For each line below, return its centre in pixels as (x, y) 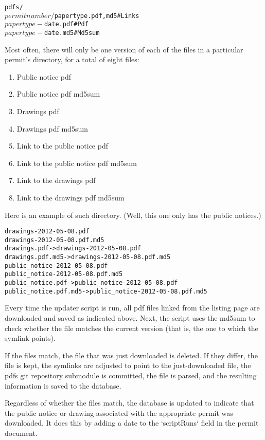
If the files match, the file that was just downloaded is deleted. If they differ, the (131, 355)
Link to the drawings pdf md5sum (70, 197)
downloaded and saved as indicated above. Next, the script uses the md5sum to (130, 318)
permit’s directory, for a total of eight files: (72, 59)
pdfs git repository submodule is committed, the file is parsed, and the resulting (131, 375)
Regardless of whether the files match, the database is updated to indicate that (129, 403)
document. (21, 433)
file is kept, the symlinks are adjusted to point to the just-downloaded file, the (128, 365)
